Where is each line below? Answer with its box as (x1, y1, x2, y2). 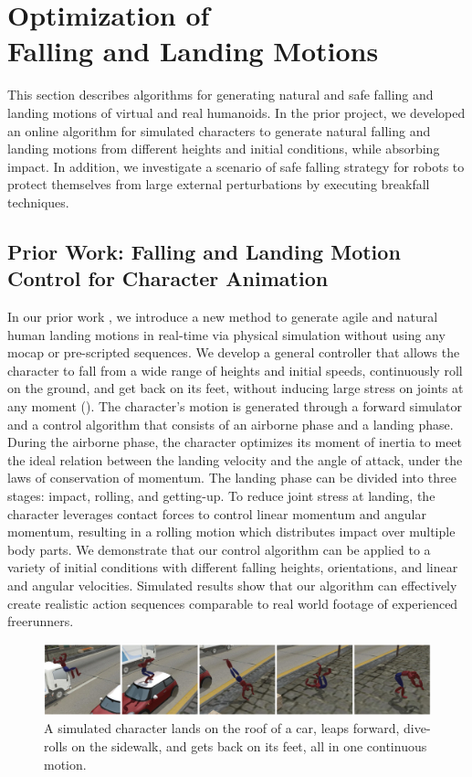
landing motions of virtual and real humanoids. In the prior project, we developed (7, 102, 466, 122)
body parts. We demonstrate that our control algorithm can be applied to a (7, 539, 431, 559)
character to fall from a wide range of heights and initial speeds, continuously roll (7, 360, 463, 379)
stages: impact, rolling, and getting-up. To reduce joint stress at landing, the (7, 486, 435, 505)
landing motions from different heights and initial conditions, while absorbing (7, 139, 440, 158)
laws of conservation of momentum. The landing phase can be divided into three (7, 468, 456, 487)
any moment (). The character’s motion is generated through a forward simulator (7, 397, 462, 416)
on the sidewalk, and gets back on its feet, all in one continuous (71, 737, 427, 756)
